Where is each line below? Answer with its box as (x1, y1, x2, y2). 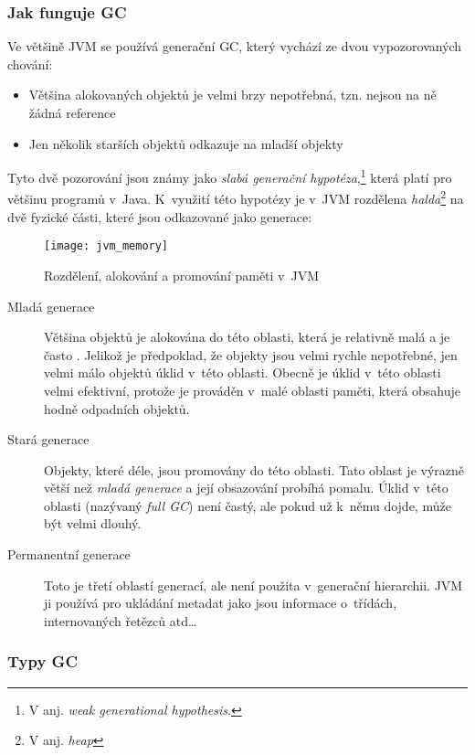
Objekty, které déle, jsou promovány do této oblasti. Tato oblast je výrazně (44, 460, 465, 479)
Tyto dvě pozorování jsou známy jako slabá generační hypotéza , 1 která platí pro (7, 165, 452, 186)
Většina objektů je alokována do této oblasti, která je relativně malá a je (44, 327, 450, 346)
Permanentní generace (7, 545, 131, 564)
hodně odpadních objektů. (44, 399, 190, 418)
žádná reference (28, 103, 116, 122)
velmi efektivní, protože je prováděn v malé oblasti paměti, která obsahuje (44, 380, 461, 399)
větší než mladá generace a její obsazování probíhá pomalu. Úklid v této (44, 478, 449, 497)
